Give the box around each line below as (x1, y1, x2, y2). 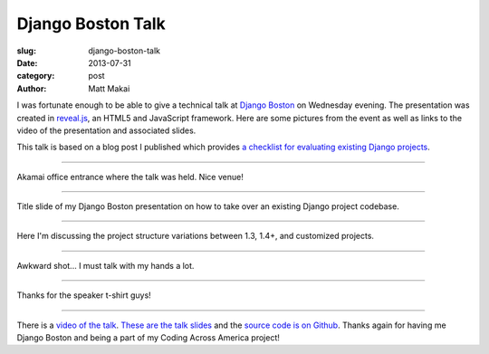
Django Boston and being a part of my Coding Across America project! (16, 332, 281, 343)
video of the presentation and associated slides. (16, 125, 197, 136)
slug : (16, 45, 36, 56)
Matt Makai (88, 82, 130, 94)
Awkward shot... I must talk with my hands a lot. (16, 260, 195, 271)
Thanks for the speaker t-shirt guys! (16, 290, 151, 301)
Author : (16, 82, 47, 94)
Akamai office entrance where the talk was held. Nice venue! (16, 171, 244, 182)
